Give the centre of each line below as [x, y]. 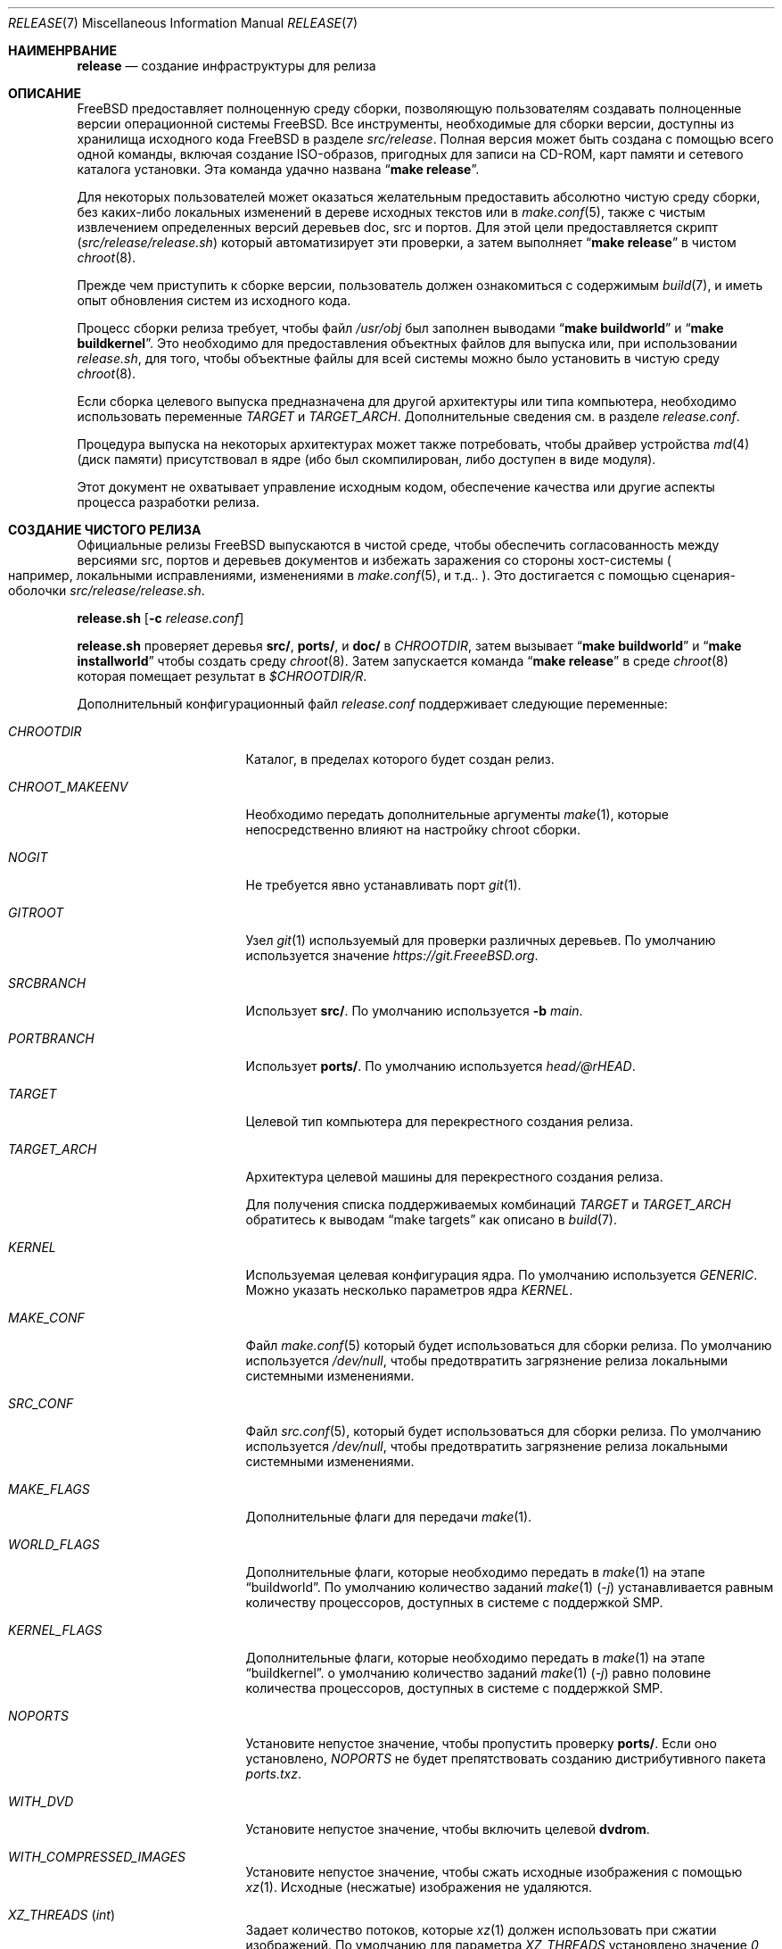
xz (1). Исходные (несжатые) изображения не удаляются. [419, 1887]
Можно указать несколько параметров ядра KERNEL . [409, 1290]
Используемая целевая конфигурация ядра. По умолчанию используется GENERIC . [502, 1275]
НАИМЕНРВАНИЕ [63, 50]
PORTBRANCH [51, 1038]
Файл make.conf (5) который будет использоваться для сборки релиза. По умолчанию [509, 1345]
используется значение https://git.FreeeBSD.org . [392, 955]
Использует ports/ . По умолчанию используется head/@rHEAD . [440, 1066]
